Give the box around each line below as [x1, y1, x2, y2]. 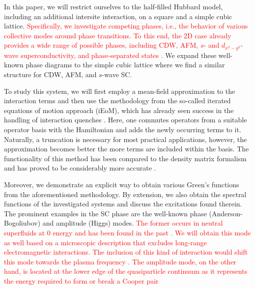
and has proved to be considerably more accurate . [4, 163, 156, 173]
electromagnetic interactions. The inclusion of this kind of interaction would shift [4, 247, 248, 257]
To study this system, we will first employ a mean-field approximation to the [4, 86, 235, 96]
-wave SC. [102, 69, 132, 80]
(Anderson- [209, 208, 243, 218]
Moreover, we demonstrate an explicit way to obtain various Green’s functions [4, 179, 239, 189]
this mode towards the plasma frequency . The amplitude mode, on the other [4, 256, 236, 266]
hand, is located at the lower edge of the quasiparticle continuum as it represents [4, 266, 248, 276]
